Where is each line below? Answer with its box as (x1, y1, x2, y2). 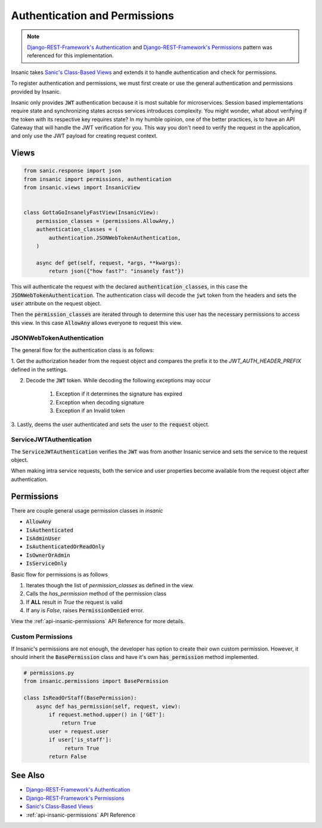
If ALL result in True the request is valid (26, 598, 123, 606)
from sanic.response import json (23, 167, 122, 174)
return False (48, 753, 87, 760)
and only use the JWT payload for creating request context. (11, 132, 158, 140)
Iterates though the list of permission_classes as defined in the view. (26, 581, 194, 588)
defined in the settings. (11, 366, 68, 373)
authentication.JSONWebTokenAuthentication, (48, 234, 181, 241)
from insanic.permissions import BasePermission (23, 678, 169, 685)
